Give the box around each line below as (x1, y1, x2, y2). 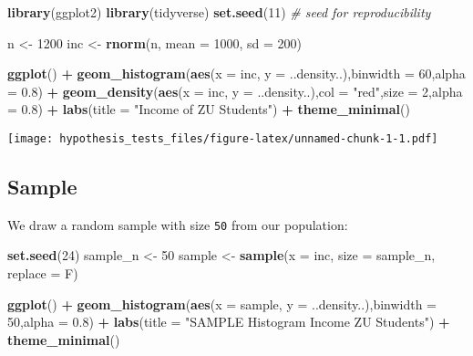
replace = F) (7, 264, 78, 283)
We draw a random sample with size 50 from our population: (7, 215, 348, 234)
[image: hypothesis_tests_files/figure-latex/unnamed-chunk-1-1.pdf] (7, 131, 438, 145)
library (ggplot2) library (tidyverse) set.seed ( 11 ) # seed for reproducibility (7, 3, 431, 21)
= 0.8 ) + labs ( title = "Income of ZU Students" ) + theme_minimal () (7, 99, 410, 119)
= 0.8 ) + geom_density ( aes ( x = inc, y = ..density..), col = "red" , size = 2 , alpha (7, 81, 463, 100)
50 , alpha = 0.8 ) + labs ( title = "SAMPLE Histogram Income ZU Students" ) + (7, 312, 450, 331)
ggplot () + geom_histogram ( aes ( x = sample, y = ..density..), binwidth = (7, 294, 437, 313)
